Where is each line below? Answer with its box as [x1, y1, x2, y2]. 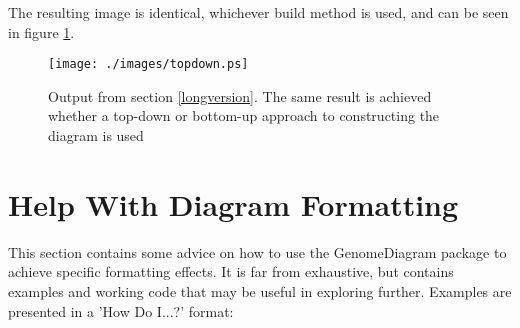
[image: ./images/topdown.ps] [48, 57, 249, 72]
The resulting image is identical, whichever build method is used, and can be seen [8, 2, 509, 22]
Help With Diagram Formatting [8, 183, 459, 224]
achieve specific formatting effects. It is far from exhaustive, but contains [8, 261, 454, 282]
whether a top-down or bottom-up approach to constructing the [48, 105, 440, 126]
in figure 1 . [8, 21, 75, 42]
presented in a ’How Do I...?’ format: [8, 300, 234, 321]
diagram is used [48, 125, 144, 146]
